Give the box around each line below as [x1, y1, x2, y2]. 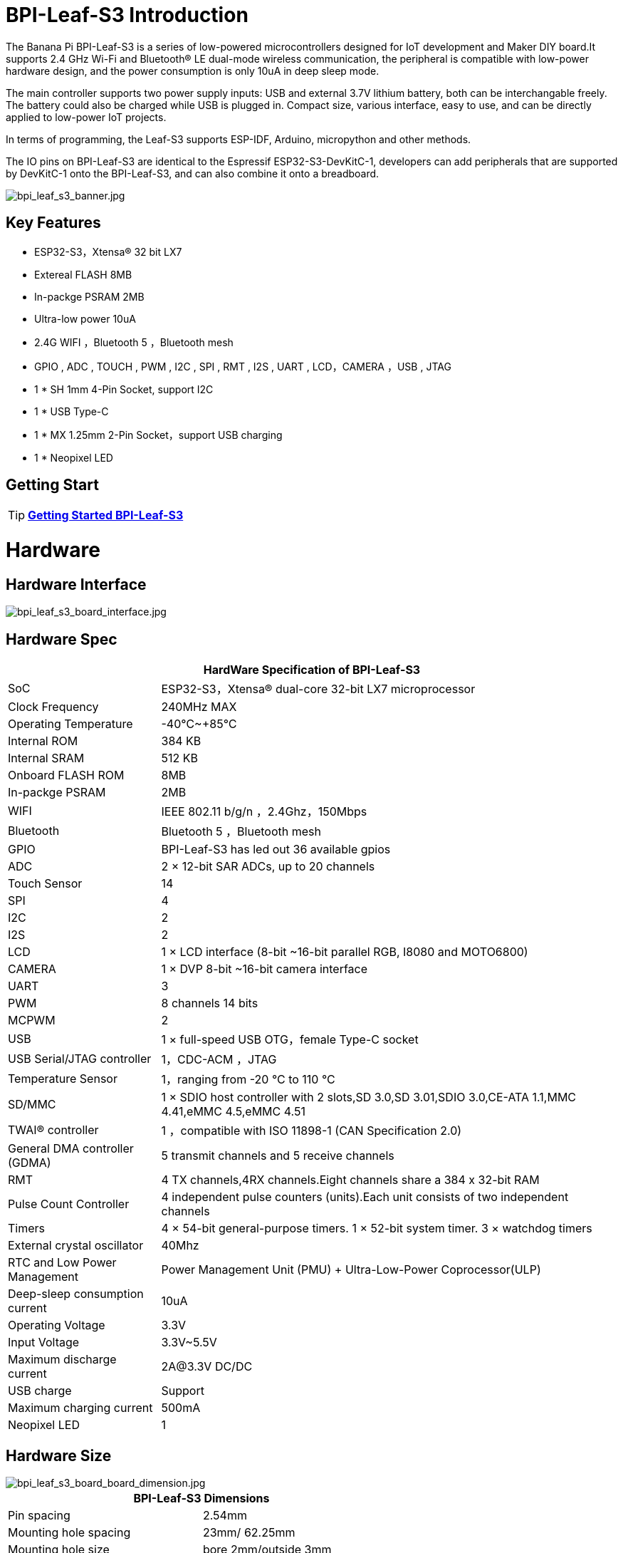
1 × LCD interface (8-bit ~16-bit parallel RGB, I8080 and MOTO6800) [161, 945, 528, 960]
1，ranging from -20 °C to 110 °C [161, 1072, 335, 1087]
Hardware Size [6, 1446, 112, 1465]
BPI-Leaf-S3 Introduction [6, 3, 248, 27]
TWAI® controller [8, 1123, 99, 1138]
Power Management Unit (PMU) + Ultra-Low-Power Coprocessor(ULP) [161, 1262, 541, 1277]
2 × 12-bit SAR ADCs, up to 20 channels [161, 859, 375, 874]
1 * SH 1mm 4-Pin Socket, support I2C [34, 383, 214, 395]
